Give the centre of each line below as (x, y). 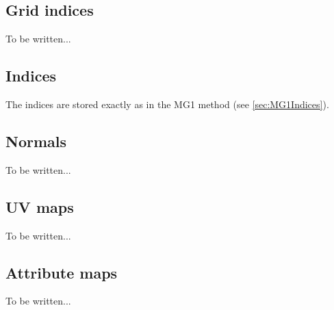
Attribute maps (62, 272)
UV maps (40, 206)
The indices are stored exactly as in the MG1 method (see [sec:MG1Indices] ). (167, 104)
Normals (36, 141)
